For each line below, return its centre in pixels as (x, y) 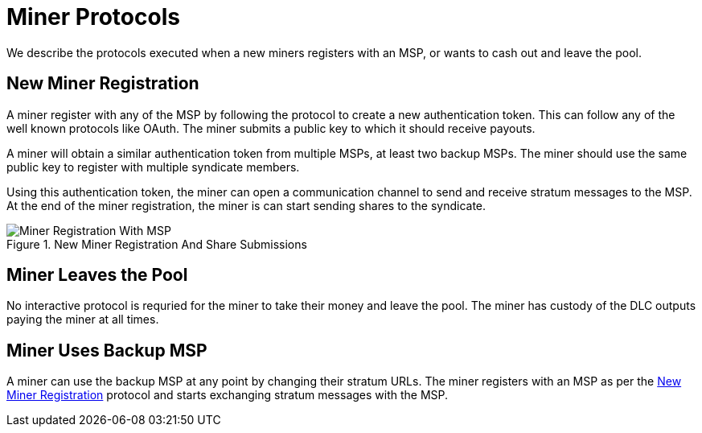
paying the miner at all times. (83, 320)
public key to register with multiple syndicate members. (153, 167)
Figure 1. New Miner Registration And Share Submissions (157, 244)
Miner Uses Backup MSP (107, 350)
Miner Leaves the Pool (97, 275)
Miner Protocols (93, 17)
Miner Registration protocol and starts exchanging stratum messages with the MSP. (228, 395)
